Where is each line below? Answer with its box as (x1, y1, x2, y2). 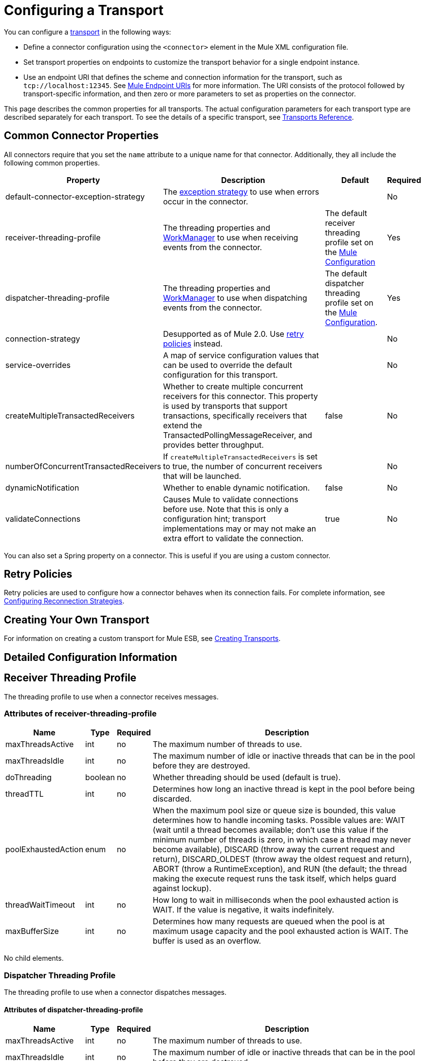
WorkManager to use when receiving (163, 232, 298, 242)
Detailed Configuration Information (4, 651, 177, 663)
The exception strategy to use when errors (163, 186, 319, 197)
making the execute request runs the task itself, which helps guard (152, 874, 396, 884)
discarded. (152, 794, 192, 804)
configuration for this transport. (163, 369, 278, 380)
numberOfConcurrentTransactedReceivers (5, 461, 161, 471)
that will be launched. (163, 471, 241, 481)
